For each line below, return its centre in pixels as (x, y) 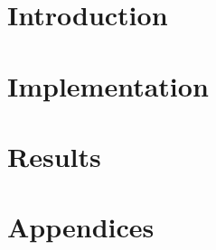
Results (54, 156)
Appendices (81, 227)
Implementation (108, 85)
